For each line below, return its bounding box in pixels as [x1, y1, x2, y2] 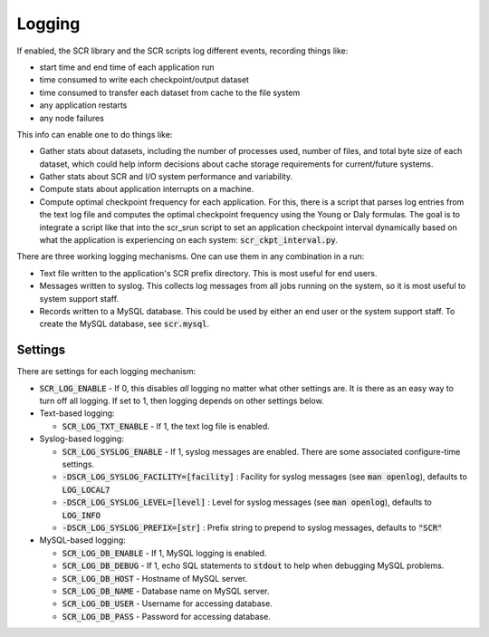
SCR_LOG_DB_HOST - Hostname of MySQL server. [62, 573, 248, 584]
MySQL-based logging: [39, 535, 126, 545]
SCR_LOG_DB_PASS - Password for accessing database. [62, 611, 271, 622]
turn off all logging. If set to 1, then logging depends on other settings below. [39, 395, 325, 407]
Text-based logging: [39, 408, 115, 419]
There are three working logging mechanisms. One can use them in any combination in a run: [16, 251, 365, 262]
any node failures [39, 112, 104, 123]
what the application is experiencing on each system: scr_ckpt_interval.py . [39, 235, 339, 246]
